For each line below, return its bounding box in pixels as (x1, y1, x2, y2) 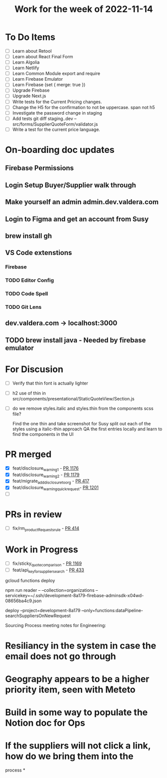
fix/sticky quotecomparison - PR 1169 (12, 560, 82, 567)
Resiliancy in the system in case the (5, 640, 157, 651)
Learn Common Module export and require (12, 71, 101, 77)
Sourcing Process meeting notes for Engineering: (5, 623, 106, 629)
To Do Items (5, 31, 56, 43)
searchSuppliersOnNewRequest (5, 613, 71, 619)
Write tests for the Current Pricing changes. (12, 99, 102, 105)
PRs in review (5, 509, 62, 520)
